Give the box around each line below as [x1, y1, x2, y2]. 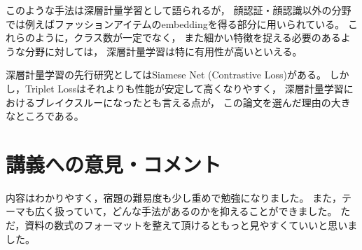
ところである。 [15, 109, 84, 123]
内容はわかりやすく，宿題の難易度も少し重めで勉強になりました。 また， [6, 190, 342, 204]
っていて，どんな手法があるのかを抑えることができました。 [64, 204, 337, 218]
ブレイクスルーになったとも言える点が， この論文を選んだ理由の [34, 95, 331, 109]
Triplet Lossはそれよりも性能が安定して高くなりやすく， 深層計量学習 [25, 81, 344, 95]
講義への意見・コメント [6, 149, 222, 178]
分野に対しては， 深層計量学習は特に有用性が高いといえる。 [25, 43, 302, 58]
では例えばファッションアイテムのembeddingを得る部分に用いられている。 [6, 16, 345, 31]
